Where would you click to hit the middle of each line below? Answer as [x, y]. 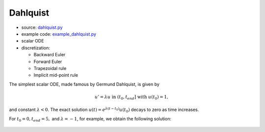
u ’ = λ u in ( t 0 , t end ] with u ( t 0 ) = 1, [132, 97]
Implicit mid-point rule [56, 75]
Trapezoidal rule [50, 68]
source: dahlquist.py [42, 27]
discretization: [36, 48]
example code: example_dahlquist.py [59, 34]
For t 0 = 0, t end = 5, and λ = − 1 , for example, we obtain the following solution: [90, 119]
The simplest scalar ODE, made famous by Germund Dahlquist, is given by [84, 84]
